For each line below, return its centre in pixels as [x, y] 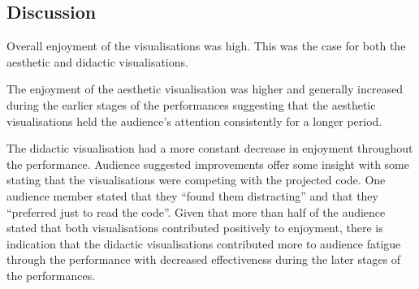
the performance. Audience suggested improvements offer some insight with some [208, 164]
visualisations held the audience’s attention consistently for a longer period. [194, 121]
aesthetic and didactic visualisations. [97, 61]
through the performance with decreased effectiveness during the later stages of [204, 259]
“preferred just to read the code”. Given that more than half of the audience [196, 211]
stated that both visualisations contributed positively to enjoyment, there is [195, 228]
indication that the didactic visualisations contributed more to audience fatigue [204, 243]
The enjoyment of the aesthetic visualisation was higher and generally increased [205, 89]
